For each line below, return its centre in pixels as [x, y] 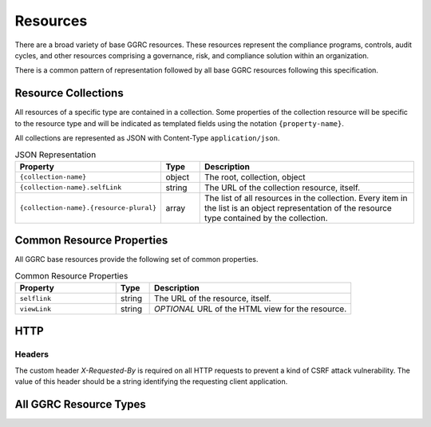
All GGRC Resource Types [81, 404]
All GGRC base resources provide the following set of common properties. [136, 259]
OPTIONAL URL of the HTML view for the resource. [251, 309]
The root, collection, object [255, 177]
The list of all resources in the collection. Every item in [306, 198]
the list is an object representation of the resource [298, 208]
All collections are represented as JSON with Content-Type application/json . [147, 138]
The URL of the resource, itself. [213, 299]
